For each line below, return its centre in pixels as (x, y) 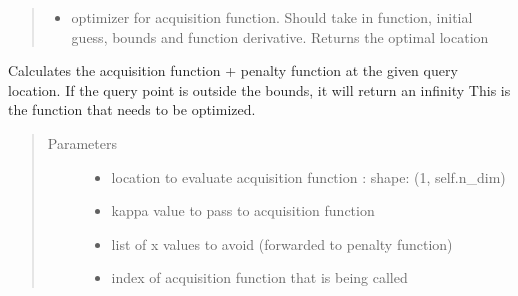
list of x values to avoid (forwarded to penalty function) (282, 243)
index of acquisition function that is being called (259, 277)
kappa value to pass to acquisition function (243, 210)
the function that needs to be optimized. (132, 109)
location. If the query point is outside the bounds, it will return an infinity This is (259, 89)
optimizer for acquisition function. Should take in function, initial (272, 17)
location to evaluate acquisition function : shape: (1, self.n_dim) (308, 176)
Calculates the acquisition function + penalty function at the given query (233, 70)
